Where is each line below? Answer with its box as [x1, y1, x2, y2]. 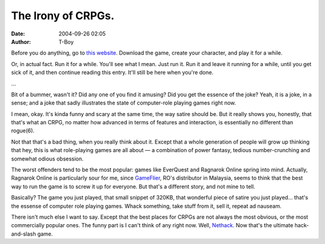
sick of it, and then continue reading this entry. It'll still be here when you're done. [11, 69, 214, 76]
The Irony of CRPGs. [11, 9, 114, 22]
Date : [11, 30, 25, 37]
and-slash [11, 230, 36, 237]
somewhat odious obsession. [11, 155, 84, 162]
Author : [11, 38, 31, 45]
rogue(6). [11, 127, 35, 135]
